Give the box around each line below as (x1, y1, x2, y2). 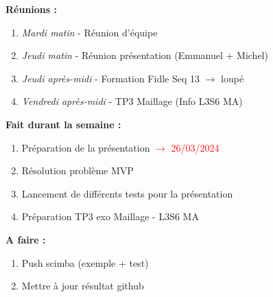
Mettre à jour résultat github (21, 278, 144, 293)
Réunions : (5, 2, 57, 16)
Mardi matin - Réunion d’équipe (21, 25, 158, 39)
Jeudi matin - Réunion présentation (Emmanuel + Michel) (21, 48, 268, 62)
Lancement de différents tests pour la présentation (21, 186, 233, 200)
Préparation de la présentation (21, 140, 150, 154)
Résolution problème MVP (21, 163, 134, 178)
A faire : (5, 232, 46, 246)
